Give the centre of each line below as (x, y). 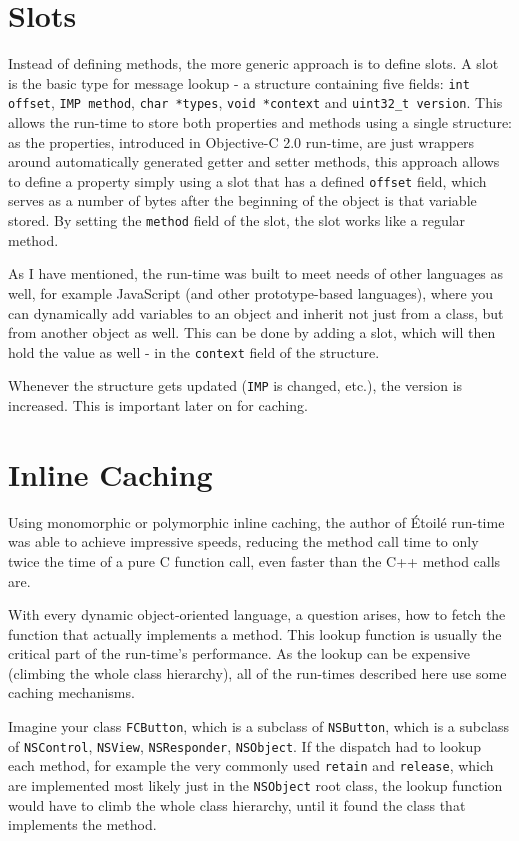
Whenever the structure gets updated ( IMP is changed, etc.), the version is (235, 385)
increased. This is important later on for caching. (158, 405)
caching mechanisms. (71, 692)
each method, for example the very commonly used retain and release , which (251, 765)
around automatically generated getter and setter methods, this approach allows (254, 161)
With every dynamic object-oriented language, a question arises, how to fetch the (257, 614)
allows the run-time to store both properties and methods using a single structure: (260, 122)
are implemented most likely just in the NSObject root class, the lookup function (255, 785)
